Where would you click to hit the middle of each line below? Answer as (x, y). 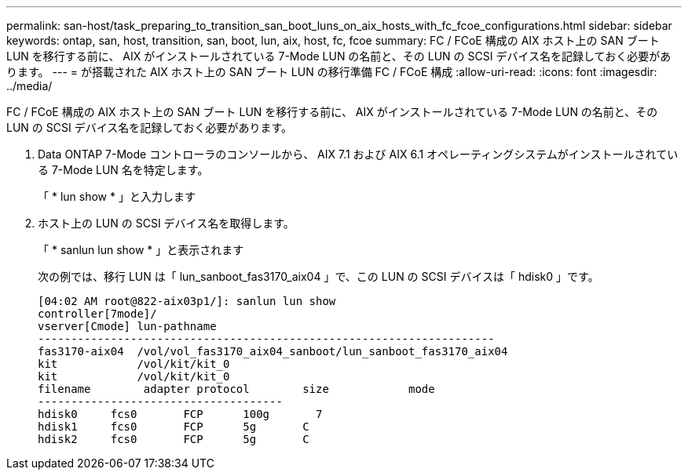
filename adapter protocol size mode (236, 389)
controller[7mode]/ (97, 314)
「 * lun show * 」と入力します (117, 196)
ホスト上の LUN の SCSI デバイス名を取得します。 (166, 223)
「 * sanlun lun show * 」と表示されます (141, 250)
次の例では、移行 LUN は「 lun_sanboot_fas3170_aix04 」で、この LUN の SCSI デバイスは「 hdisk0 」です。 (318, 276)
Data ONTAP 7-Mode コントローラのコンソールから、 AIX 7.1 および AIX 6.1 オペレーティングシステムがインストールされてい (358, 154)
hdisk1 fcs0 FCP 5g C (174, 427)
